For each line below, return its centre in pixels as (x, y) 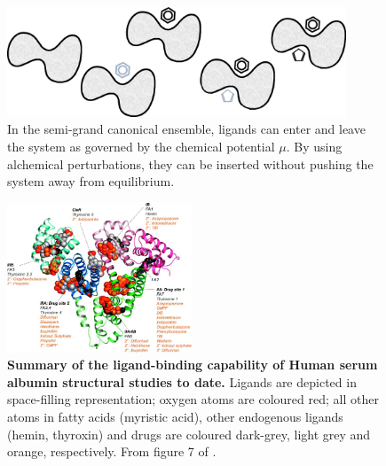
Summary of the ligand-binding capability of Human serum (193, 365)
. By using (314, 146)
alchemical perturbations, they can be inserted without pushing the (190, 163)
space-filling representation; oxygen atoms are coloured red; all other (193, 399)
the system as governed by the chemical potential (141, 146)
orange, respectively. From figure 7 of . (112, 451)
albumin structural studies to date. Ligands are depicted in (182, 381)
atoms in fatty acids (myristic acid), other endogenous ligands (175, 417)
